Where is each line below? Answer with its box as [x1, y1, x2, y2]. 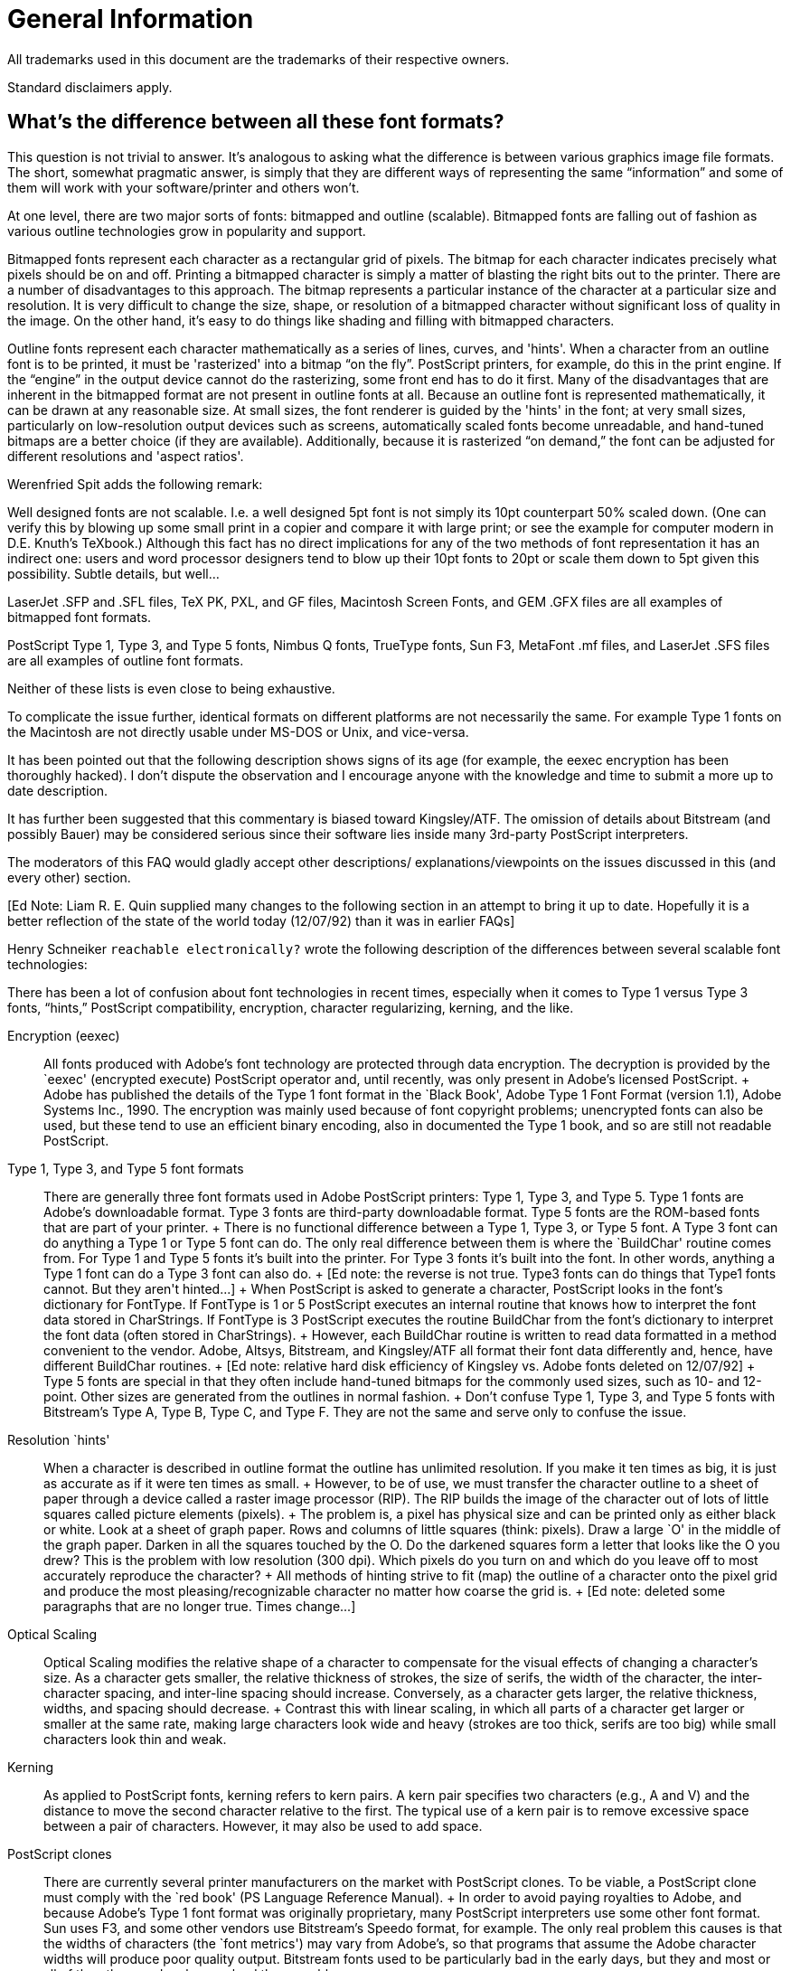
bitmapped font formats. [7, 608, 152, 625]
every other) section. [7, 869, 131, 885]
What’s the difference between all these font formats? [7, 110, 504, 134]
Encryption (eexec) [7, 1027, 120, 1043]
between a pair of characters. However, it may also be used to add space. [43, 1817, 483, 1834]
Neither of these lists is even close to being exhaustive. [7, 680, 335, 696]
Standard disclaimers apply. [7, 79, 173, 95]
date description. [7, 782, 108, 798]
